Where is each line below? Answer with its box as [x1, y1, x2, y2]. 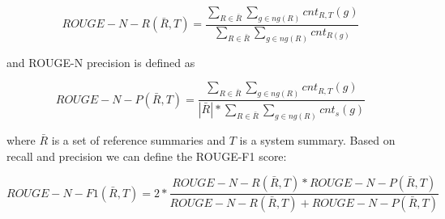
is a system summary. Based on [239, 131, 396, 148]
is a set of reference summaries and [51, 131, 226, 148]
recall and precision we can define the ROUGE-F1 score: [6, 147, 287, 164]
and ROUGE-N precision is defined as [6, 53, 195, 70]
